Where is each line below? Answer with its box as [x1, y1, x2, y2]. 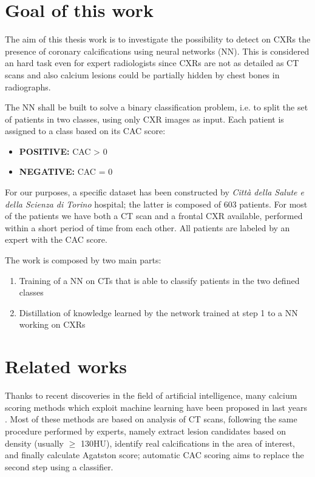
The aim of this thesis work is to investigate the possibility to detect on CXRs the [5, 33, 311, 46]
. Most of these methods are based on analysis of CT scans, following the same [5, 413, 297, 425]
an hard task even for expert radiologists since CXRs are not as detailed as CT [5, 56, 299, 69]
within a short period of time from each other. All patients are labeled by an [5, 221, 290, 234]
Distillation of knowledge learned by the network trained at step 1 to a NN [19, 306, 298, 319]
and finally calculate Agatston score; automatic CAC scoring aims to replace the [5, 448, 304, 461]
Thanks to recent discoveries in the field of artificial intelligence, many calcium [5, 389, 297, 402]
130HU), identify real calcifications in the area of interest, [80, 436, 295, 449]
